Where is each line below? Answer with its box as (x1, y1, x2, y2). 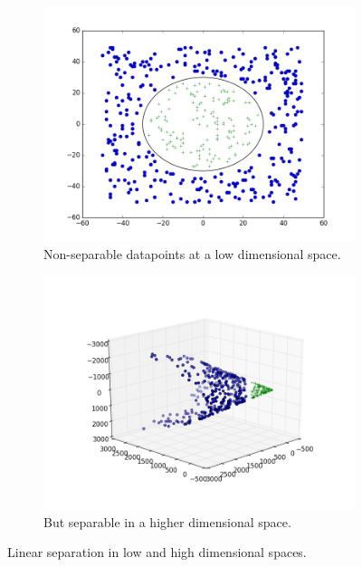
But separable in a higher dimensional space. (43, 512, 291, 531)
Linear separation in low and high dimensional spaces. (7, 543, 307, 562)
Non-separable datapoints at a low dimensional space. (43, 244, 341, 263)
